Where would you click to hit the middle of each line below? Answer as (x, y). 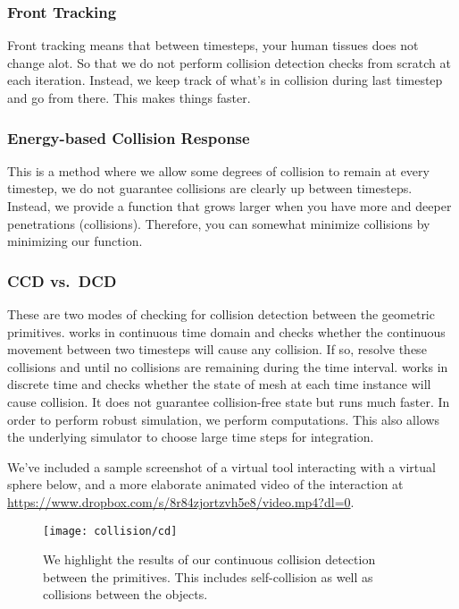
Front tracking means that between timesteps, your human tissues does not (213, 45)
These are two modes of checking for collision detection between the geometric (221, 314)
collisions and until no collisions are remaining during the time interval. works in (228, 366)
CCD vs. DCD (62, 280)
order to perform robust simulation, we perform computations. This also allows (224, 419)
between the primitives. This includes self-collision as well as (208, 576)
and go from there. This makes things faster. (129, 97)
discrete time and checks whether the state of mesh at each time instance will (219, 384)
